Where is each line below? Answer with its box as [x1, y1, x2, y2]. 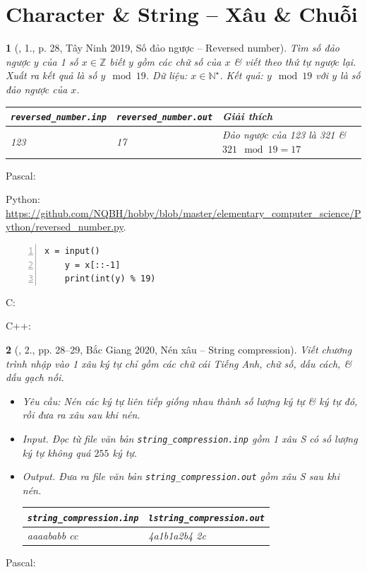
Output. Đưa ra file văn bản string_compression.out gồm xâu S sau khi [22, 469, 340, 484]
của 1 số [42, 54, 78, 69]
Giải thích [222, 109, 273, 124]
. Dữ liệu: [145, 68, 188, 83]
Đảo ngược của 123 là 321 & [222, 127, 347, 141]
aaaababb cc [27, 527, 78, 542]
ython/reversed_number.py [6, 219, 124, 234]
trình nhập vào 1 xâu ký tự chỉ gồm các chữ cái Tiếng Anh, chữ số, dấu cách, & [6, 356, 352, 370]
